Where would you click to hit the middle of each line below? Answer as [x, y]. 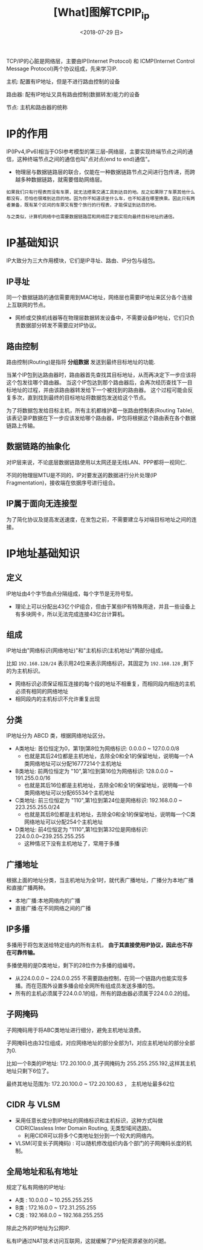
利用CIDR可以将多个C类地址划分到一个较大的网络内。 [90, 1136]
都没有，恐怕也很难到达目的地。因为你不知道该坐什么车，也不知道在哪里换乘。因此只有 [98, 199]
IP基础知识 [33, 243]
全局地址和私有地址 [42, 1172]
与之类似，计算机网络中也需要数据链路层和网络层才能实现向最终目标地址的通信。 [92, 217]
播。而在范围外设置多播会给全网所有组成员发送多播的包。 [86, 985]
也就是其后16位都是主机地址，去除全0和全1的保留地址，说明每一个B [108, 785]
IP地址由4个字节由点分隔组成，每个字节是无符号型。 [71, 594]
